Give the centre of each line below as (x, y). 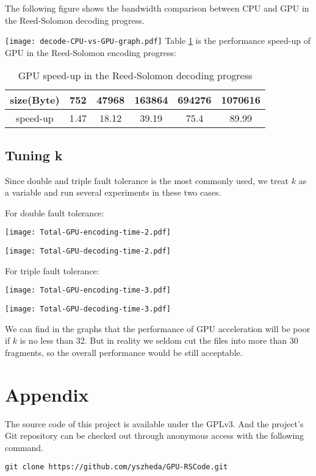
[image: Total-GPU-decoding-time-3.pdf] (88, 309)
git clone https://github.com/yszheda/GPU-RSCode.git (117, 467)
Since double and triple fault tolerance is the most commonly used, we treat (147, 180)
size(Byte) (35, 100)
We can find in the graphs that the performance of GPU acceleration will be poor (158, 328)
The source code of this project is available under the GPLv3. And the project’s (154, 423)
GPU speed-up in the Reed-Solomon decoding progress (135, 76)
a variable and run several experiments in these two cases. (113, 192)
